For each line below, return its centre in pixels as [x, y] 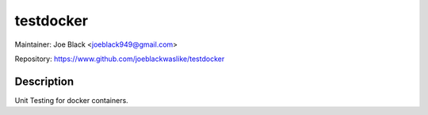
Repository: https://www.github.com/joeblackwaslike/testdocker [120, 59]
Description [44, 81]
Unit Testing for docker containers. [71, 100]
